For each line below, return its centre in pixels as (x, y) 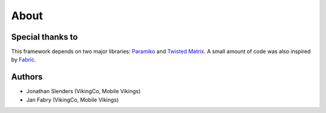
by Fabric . (24, 60)
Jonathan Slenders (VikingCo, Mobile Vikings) (84, 91)
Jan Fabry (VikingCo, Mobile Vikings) (72, 100)
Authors (27, 77)
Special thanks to (44, 37)
